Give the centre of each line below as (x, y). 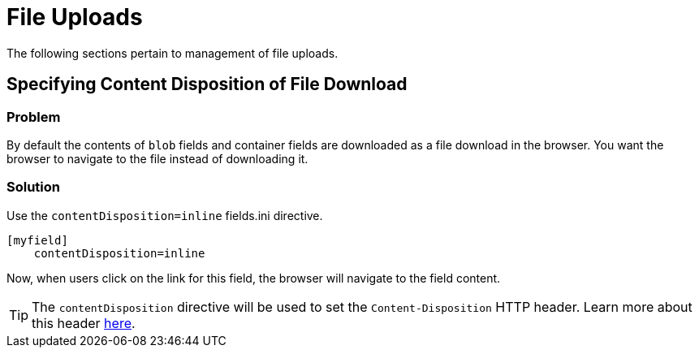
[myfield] (37, 240)
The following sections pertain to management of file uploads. (173, 53)
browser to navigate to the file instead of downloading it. (157, 158)
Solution (34, 187)
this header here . (84, 323)
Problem (34, 117)
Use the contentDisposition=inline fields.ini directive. (165, 215)
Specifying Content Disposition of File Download (207, 84)
